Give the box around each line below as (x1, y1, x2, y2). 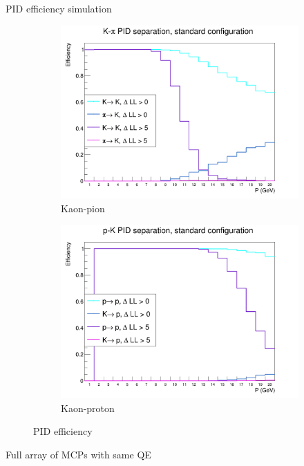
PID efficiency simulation (6, 1, 112, 15)
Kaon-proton (61, 400, 115, 415)
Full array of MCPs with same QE (6, 447, 151, 461)
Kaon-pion (61, 201, 105, 215)
